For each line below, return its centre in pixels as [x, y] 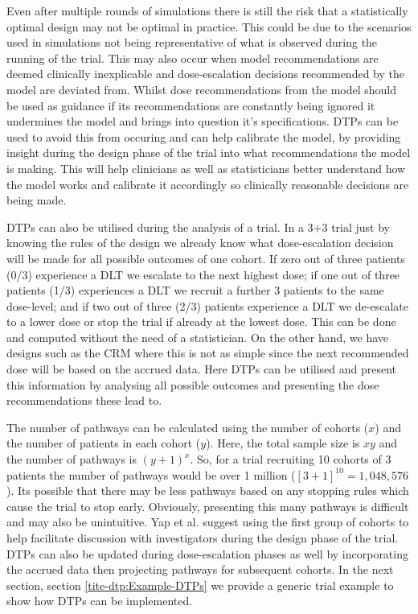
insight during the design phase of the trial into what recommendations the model [209, 152]
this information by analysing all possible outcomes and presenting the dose [193, 384]
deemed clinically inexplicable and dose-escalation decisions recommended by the [205, 74]
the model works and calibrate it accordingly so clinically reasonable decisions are [208, 184]
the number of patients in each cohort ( [104, 443]
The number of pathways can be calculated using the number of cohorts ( [188, 427]
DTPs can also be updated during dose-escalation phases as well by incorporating [207, 553]
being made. [37, 200]
